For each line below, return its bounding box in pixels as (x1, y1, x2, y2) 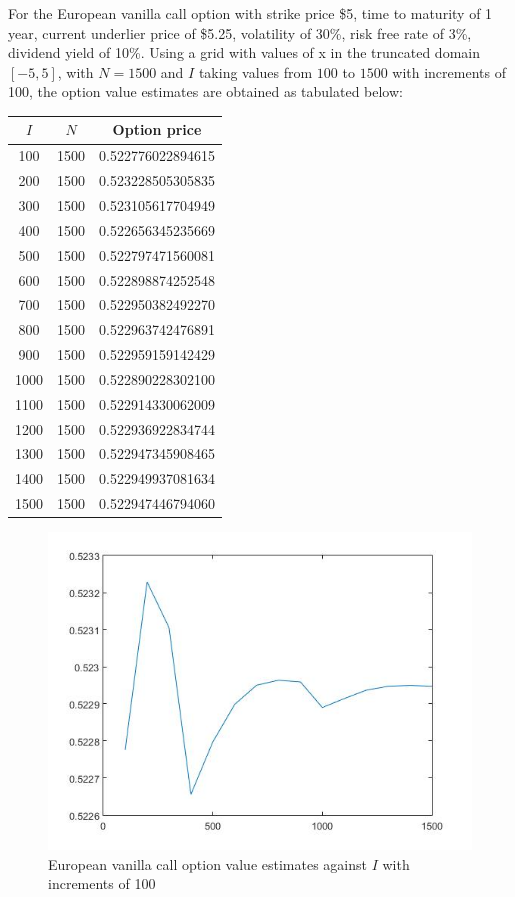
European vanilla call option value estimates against (48, 853, 367, 874)
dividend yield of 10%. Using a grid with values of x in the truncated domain (8, 42, 480, 63)
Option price (112, 119, 202, 140)
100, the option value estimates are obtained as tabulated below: (8, 81, 403, 102)
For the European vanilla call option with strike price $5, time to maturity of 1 (8, 3, 493, 23)
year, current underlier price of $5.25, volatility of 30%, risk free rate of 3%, (8, 22, 472, 43)
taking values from (198, 61, 313, 82)
